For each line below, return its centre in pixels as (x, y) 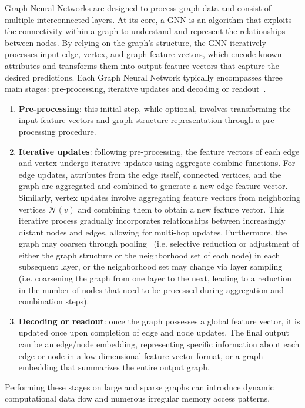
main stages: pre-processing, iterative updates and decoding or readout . (135, 89)
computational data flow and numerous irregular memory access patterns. (138, 398)
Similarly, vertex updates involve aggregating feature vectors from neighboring (159, 197)
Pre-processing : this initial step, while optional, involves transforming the (155, 108)
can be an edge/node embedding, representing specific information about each (159, 344)
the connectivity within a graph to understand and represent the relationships (145, 31)
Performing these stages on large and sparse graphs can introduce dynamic (139, 387)
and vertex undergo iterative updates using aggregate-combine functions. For (157, 163)
